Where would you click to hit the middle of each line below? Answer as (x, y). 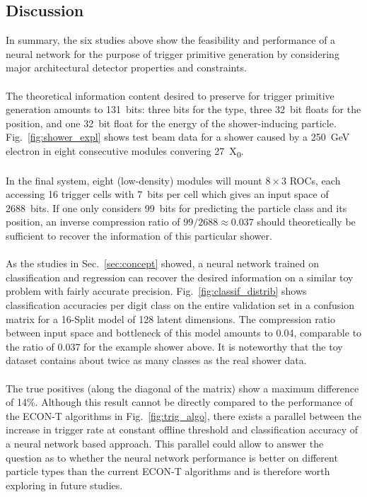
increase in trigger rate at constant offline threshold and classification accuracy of (182, 429)
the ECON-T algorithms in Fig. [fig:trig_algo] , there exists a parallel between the (183, 415)
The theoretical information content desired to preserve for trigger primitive (170, 95)
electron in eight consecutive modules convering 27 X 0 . (125, 151)
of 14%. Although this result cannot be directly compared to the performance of (179, 402)
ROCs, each (315, 180)
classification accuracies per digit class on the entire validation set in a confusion (180, 305)
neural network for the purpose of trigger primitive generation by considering (173, 53)
